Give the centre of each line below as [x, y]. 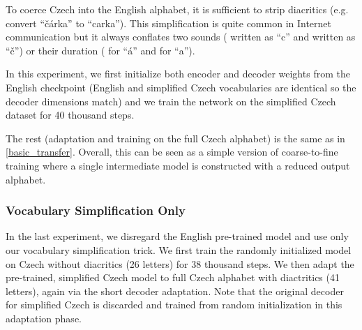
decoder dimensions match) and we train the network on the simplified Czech [171, 101]
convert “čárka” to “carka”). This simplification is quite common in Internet [169, 23]
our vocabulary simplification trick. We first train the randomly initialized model [179, 249]
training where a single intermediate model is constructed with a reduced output [178, 165]
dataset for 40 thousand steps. [70, 115]
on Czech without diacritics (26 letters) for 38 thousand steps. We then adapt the [180, 263]
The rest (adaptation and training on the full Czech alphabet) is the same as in [175, 138]
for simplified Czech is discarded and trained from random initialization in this [174, 305]
